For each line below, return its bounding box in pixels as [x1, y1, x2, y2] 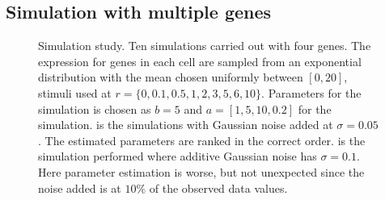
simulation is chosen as [38, 100, 151, 117]
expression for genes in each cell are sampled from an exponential [38, 52, 362, 69]
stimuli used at [38, 84, 112, 101]
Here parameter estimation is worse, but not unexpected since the [38, 163, 365, 180]
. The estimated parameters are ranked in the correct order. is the [38, 131, 366, 148]
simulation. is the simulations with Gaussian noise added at [38, 116, 333, 133]
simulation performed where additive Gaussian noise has [38, 148, 317, 165]
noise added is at [38, 179, 121, 196]
